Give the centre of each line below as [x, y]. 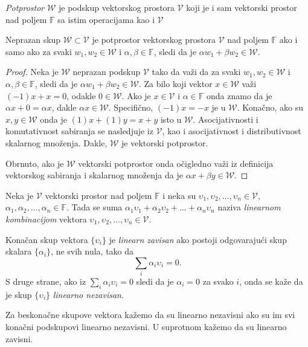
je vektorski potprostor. [165, 142]
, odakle [81, 95]
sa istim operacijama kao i [106, 19]
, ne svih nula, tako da [92, 251]
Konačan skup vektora [47, 239]
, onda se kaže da [271, 281]
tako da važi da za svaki [196, 72]
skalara [19, 251]
